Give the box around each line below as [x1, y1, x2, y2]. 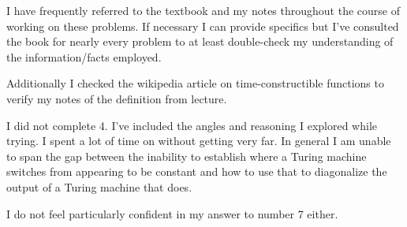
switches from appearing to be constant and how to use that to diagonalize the [6, 163, 387, 180]
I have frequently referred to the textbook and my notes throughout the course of [6, 2, 400, 18]
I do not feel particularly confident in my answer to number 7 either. [6, 205, 338, 221]
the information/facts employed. [6, 48, 162, 65]
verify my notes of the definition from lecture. [6, 90, 227, 106]
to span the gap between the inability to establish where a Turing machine [6, 147, 367, 164]
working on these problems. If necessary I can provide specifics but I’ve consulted [6, 17, 399, 34]
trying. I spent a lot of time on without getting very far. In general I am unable [6, 132, 391, 149]
